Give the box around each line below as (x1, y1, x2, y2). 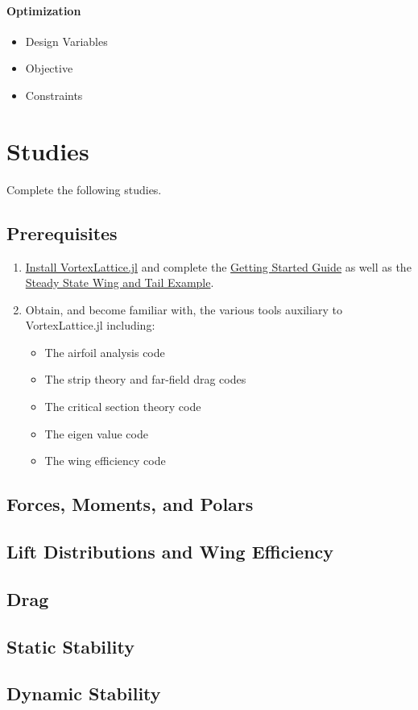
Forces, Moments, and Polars (6, 492, 254, 517)
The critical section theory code (44, 398, 201, 415)
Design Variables (25, 32, 108, 49)
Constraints (25, 86, 83, 103)
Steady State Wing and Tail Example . (25, 274, 214, 291)
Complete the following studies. (6, 181, 162, 197)
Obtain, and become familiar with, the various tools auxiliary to (25, 301, 342, 318)
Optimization (6, 2, 81, 19)
